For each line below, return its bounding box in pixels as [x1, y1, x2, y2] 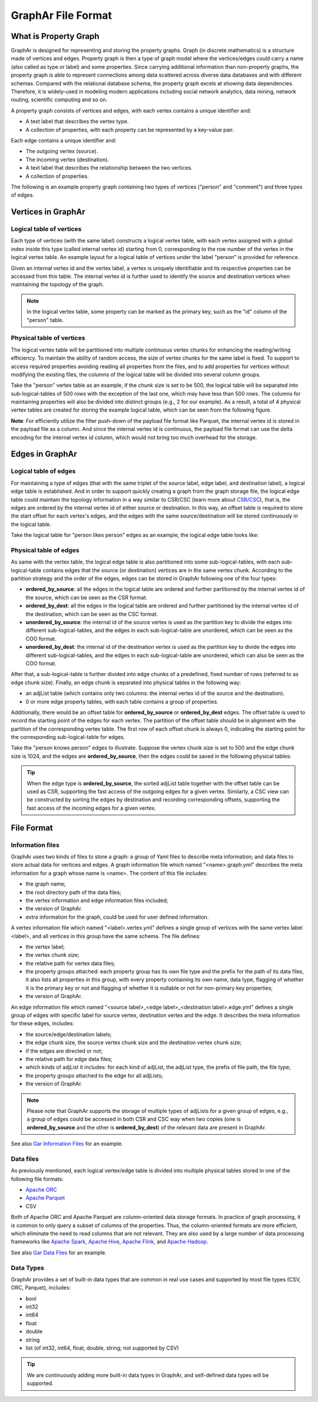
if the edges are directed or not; [25, 1047, 103, 1054]
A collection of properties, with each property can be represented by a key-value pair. [25, 126, 234, 133]
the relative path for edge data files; [25, 1055, 112, 1062]
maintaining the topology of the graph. [11, 281, 104, 288]
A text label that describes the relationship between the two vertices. [25, 164, 193, 171]
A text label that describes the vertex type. [25, 118, 129, 125]
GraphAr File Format [11, 9, 112, 22]
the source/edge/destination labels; [25, 1030, 112, 1038]
